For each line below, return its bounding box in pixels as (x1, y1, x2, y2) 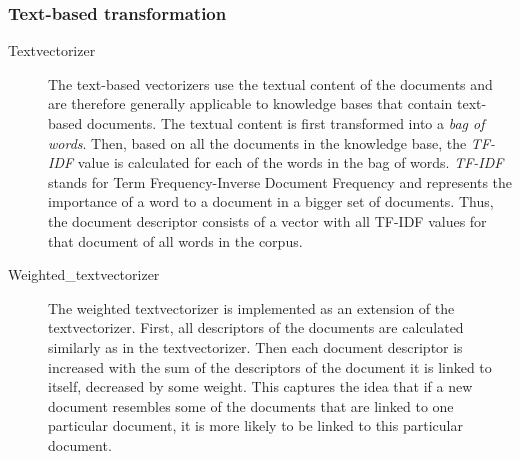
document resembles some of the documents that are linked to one (48, 395, 454, 416)
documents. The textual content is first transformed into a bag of (86, 113, 485, 133)
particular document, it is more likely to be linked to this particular (48, 415, 463, 436)
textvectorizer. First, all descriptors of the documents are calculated (48, 317, 464, 338)
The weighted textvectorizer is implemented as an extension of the (48, 297, 455, 318)
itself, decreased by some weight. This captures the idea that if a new (48, 376, 473, 397)
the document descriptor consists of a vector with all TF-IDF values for (48, 210, 487, 231)
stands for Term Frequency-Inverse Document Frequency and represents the (48, 171, 513, 192)
